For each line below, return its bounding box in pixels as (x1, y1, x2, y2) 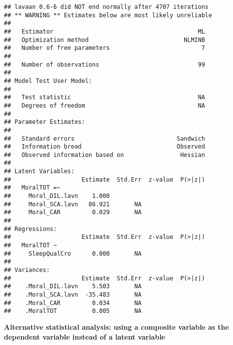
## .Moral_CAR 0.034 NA (4, 299, 142, 307)
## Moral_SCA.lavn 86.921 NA (4, 200, 142, 208)
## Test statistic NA (4, 94, 205, 101)
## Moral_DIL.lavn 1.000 (4, 192, 110, 200)
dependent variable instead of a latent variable (4, 331, 166, 342)
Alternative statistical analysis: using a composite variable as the (4, 321, 229, 332)
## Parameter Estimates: (4, 118, 85, 126)
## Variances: (4, 267, 50, 273)
